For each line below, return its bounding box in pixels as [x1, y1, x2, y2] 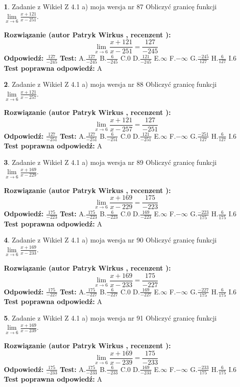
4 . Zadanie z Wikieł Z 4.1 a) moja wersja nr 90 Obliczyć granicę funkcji [4, 235, 217, 245]
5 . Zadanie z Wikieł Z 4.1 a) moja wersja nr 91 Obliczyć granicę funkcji [4, 312, 217, 322]
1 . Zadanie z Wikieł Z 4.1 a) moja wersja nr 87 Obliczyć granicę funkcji [4, 1, 217, 11]
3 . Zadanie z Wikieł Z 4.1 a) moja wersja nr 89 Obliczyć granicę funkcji [4, 157, 217, 167]
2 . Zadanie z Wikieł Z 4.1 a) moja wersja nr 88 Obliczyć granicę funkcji [4, 79, 217, 89]
